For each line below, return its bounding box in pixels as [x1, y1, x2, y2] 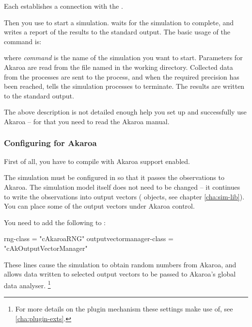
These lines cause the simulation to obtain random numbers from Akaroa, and [4, 259, 236, 269]
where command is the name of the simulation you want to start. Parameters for [4, 52, 243, 63]
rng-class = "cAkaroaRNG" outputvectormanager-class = [4, 233, 173, 244]
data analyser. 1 [4, 278, 51, 290]
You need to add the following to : [4, 217, 106, 227]
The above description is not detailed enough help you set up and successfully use [4, 107, 247, 117]
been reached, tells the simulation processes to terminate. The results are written [4, 81, 245, 91]
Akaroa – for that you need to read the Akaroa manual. [4, 116, 170, 126]
